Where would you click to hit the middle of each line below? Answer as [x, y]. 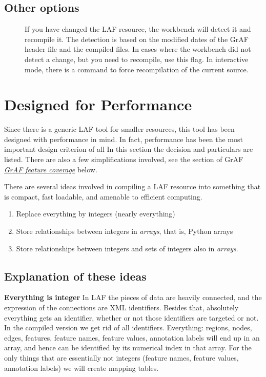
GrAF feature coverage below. [51, 169]
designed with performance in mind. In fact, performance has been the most [124, 139]
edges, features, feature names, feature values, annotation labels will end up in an [132, 337]
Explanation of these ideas [75, 276]
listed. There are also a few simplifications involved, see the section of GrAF [124, 159]
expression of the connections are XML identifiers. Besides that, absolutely [121, 307]
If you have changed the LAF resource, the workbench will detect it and [138, 29]
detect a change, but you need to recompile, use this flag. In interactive [137, 59]
